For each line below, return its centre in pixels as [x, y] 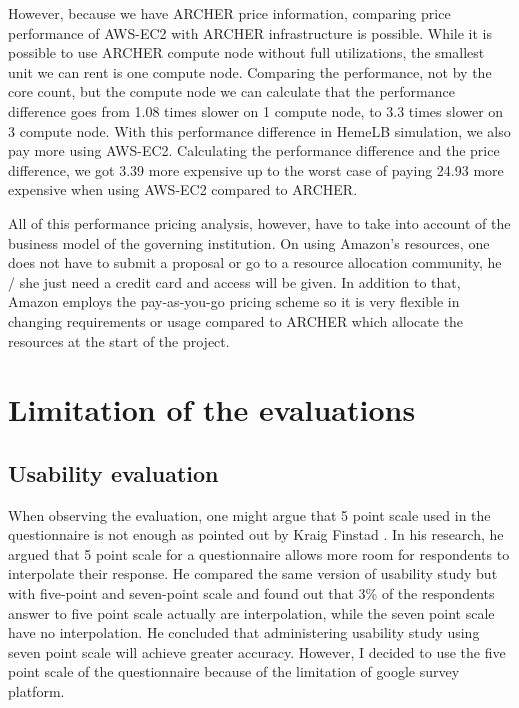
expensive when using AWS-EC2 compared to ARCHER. [183, 189]
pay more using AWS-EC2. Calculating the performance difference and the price [254, 150]
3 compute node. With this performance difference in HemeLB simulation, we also [259, 130]
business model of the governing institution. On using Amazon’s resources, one [249, 242]
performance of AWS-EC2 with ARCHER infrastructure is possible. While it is [250, 32]
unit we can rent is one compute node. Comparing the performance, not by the [250, 71]
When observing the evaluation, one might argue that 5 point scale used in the [249, 514]
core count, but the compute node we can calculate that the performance [231, 91]
